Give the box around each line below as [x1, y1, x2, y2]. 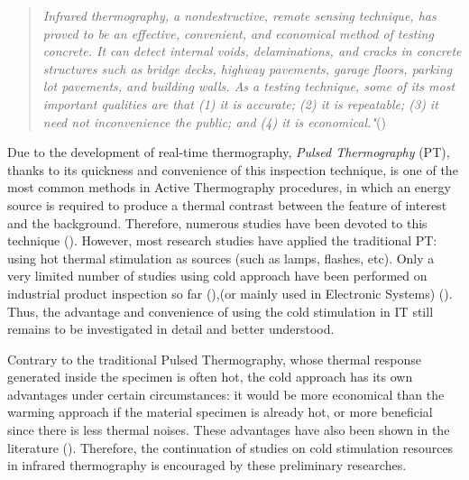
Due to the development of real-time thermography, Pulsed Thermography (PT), [7, 143, 450, 162]
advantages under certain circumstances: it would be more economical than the [7, 384, 445, 403]
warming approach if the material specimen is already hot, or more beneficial [7, 402, 433, 421]
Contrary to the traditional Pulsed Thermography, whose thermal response [7, 349, 421, 368]
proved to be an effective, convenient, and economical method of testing [42, 23, 434, 42]
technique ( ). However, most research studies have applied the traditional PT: [7, 231, 437, 250]
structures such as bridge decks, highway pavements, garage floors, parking [42, 59, 453, 78]
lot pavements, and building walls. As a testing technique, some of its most [42, 77, 455, 96]
